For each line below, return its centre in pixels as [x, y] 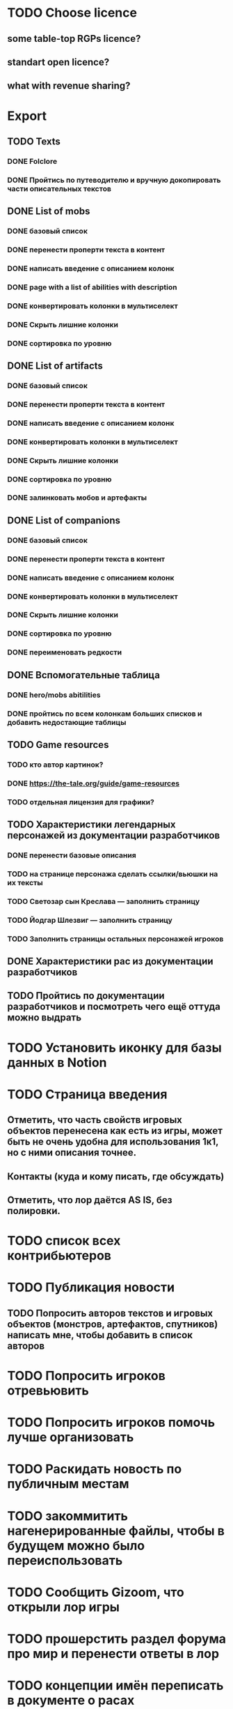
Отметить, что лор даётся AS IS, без [90, 1200]
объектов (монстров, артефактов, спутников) [113, 1324]
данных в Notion [57, 1063]
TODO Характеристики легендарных [91, 825]
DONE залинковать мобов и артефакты [77, 498]
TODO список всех [64, 1241]
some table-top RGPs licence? [74, 39]
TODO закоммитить [68, 1516]
